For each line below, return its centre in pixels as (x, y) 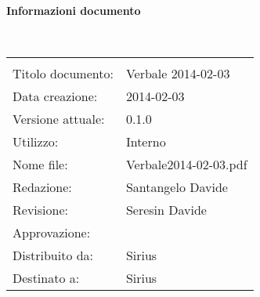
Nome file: (40, 165)
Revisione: (40, 210)
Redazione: (42, 187)
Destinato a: (46, 278)
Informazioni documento (74, 10)
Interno (146, 142)
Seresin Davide (166, 210)
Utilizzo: (36, 142)
